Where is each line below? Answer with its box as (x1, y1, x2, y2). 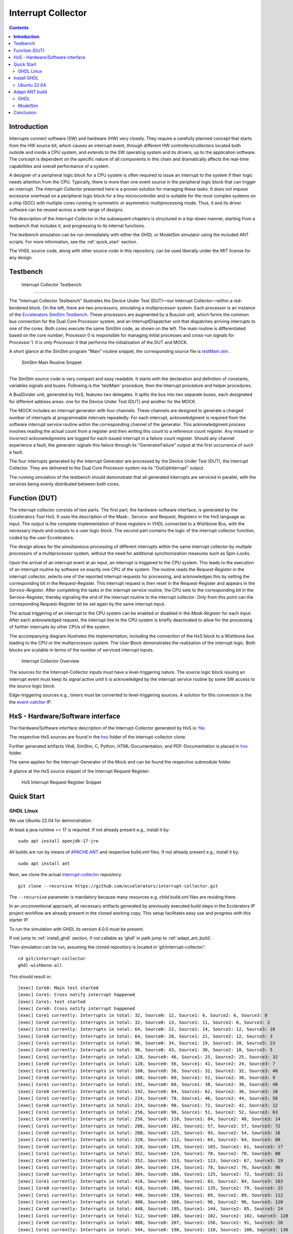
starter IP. (9, 917, 29, 923)
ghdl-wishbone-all (18, 963, 63, 968)
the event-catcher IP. (9, 699, 52, 705)
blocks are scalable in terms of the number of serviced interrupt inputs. (9, 647, 154, 653)
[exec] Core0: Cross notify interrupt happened (18, 1006, 135, 1011)
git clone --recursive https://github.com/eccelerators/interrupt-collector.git (18, 883, 219, 888)
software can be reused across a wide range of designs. (9, 207, 124, 213)
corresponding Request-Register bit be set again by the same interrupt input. (9, 601, 166, 607)
